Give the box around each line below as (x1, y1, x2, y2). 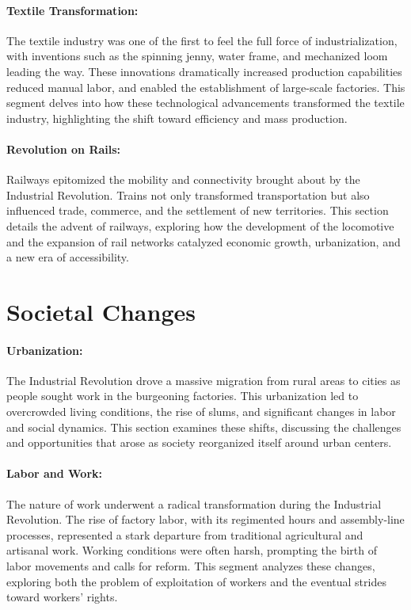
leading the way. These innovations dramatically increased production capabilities (6, 63, 402, 79)
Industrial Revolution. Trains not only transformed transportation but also (6, 186, 370, 203)
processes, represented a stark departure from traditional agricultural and (6, 526, 363, 543)
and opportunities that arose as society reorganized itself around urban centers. (6, 434, 392, 451)
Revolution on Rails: (6, 140, 121, 157)
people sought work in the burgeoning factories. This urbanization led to (6, 387, 359, 404)
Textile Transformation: (6, 2, 139, 18)
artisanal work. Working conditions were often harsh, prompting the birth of (6, 542, 378, 559)
